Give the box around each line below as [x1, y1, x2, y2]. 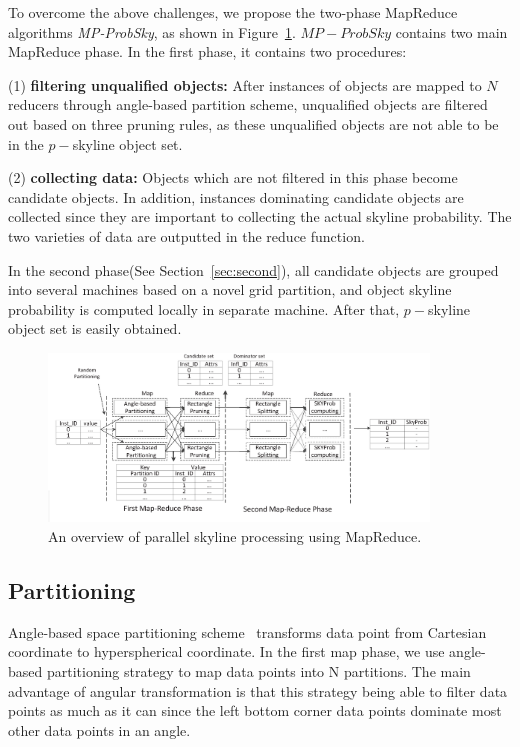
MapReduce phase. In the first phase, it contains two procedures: [8, 41, 407, 62]
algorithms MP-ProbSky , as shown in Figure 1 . [8, 21, 296, 42]
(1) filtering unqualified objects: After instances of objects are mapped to [8, 74, 482, 95]
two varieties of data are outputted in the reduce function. [8, 225, 365, 246]
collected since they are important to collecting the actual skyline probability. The [8, 206, 512, 227]
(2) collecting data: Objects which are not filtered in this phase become [8, 167, 458, 188]
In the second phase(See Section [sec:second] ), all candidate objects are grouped [8, 259, 499, 280]
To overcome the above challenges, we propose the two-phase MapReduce [8, 2, 458, 22]
